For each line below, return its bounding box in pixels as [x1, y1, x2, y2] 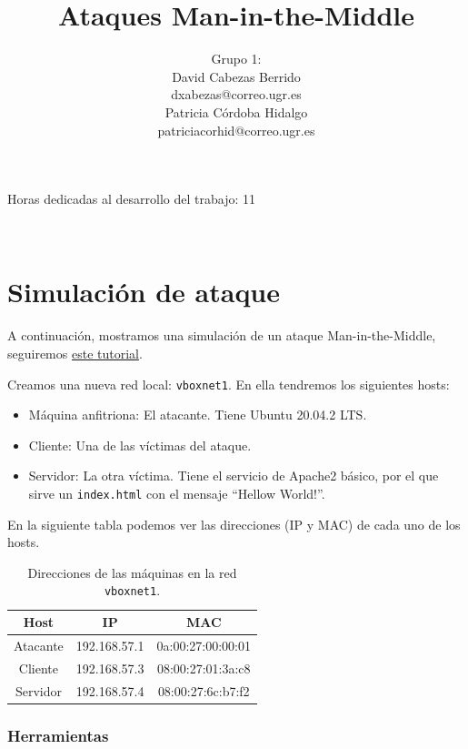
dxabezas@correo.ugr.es [171, 85, 302, 104]
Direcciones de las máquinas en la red [27, 562, 237, 582]
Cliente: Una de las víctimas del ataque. [28, 435, 252, 454]
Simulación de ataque [7, 273, 281, 310]
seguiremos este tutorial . [7, 344, 143, 362]
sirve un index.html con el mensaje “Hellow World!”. [28, 484, 325, 503]
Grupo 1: [211, 49, 262, 68]
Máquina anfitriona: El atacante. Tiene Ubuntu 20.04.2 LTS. [28, 405, 367, 424]
